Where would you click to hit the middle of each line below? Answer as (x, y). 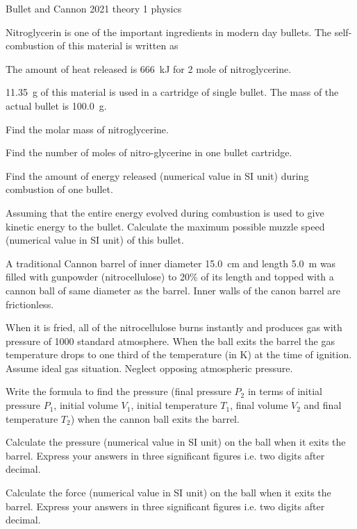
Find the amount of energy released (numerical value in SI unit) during (157, 175)
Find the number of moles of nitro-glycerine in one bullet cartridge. (149, 152)
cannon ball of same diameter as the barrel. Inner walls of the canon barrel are (173, 290)
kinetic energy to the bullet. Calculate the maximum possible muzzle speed (165, 226)
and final (323, 405)
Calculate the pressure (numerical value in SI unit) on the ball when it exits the (176, 442)
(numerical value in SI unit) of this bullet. (95, 240)
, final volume (259, 405)
